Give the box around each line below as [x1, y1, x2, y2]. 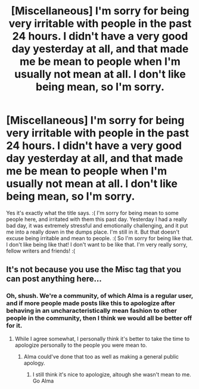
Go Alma [32, 377, 54, 384]
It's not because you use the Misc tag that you [6, 264, 182, 275]
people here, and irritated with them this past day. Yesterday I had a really [6, 216, 187, 223]
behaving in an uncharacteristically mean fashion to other [6, 307, 178, 315]
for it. [6, 322, 23, 330]
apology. [23, 359, 46, 366]
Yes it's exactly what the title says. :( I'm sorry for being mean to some [6, 209, 179, 216]
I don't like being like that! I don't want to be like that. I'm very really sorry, [6, 241, 188, 248]
